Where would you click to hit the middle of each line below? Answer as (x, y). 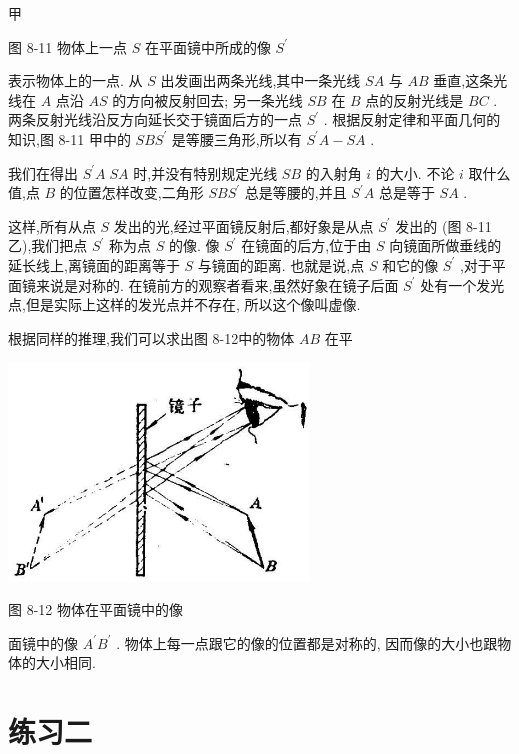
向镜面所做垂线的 (445, 245)
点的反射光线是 (414, 99)
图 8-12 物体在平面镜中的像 (95, 609)
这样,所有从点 (52, 225)
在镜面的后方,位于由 (306, 245)
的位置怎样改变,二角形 (131, 192)
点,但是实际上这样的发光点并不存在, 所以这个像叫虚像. (184, 304)
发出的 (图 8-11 (443, 225)
